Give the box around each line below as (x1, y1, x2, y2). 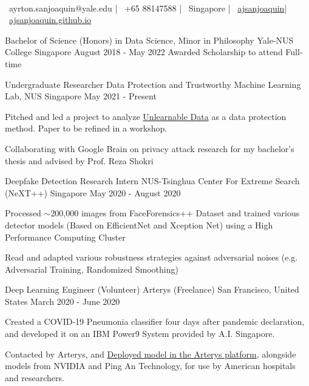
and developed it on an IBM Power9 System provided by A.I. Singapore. (5, 327, 275, 340)
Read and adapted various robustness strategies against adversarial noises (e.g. (5, 251, 298, 264)
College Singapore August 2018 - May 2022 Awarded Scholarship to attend (5, 45, 283, 58)
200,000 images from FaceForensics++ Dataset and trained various (50, 207, 300, 219)
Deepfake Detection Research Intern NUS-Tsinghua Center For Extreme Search (5, 175, 300, 187)
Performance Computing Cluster (5, 230, 126, 243)
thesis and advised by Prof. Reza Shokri (5, 154, 154, 167)
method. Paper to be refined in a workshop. (5, 122, 168, 135)
